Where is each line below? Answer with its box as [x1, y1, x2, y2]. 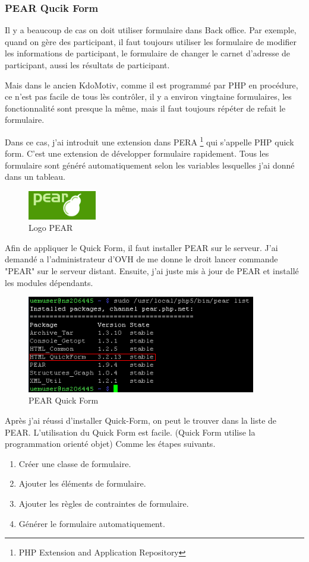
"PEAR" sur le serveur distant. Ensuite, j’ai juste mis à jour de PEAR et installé [5, 264, 299, 277]
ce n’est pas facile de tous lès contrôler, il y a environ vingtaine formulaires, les [5, 90, 292, 103]
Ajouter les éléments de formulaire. [18, 477, 146, 490]
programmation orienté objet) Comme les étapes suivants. [5, 437, 216, 450]
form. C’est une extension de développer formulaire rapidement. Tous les [5, 147, 269, 160]
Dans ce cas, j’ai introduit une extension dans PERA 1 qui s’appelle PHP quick [5, 134, 294, 148]
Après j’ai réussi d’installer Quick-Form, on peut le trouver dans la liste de [5, 414, 277, 427]
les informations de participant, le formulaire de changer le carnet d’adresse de [5, 47, 291, 59]
